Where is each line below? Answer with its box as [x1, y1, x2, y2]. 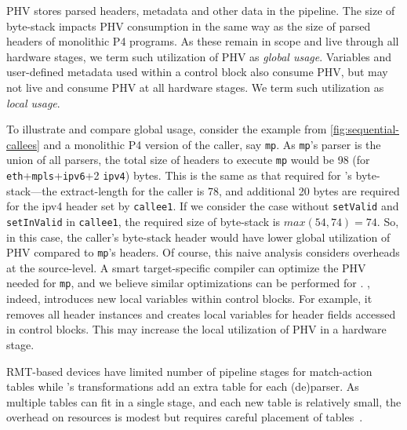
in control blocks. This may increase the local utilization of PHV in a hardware [6, 321, 387, 337]
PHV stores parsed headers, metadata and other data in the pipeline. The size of [6, 2, 395, 18]
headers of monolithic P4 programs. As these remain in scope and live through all [6, 33, 399, 49]
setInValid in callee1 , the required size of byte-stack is [6, 213, 281, 229]
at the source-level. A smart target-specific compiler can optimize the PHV [6, 259, 366, 275]
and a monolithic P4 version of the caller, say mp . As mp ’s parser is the [43, 136, 381, 152]
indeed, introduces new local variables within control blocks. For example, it [6, 290, 372, 307]
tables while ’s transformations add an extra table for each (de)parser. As [6, 378, 359, 395]
